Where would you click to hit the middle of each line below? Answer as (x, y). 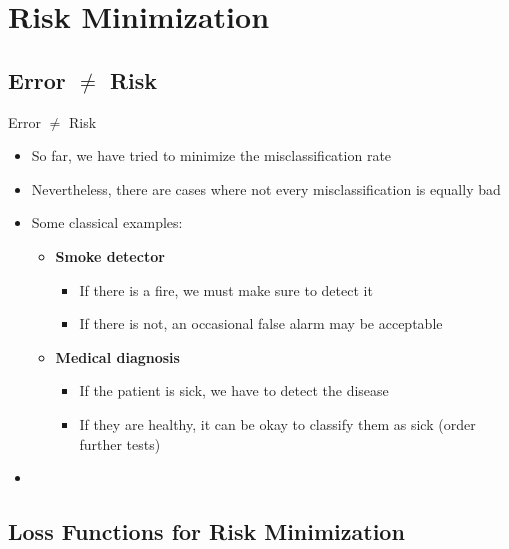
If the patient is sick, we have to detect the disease (234, 390)
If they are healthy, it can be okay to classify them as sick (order (277, 423)
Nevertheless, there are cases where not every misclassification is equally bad (266, 188)
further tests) (120, 443)
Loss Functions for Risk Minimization (206, 531)
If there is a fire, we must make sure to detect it (226, 289)
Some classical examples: (107, 222)
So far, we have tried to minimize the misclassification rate (211, 155)
